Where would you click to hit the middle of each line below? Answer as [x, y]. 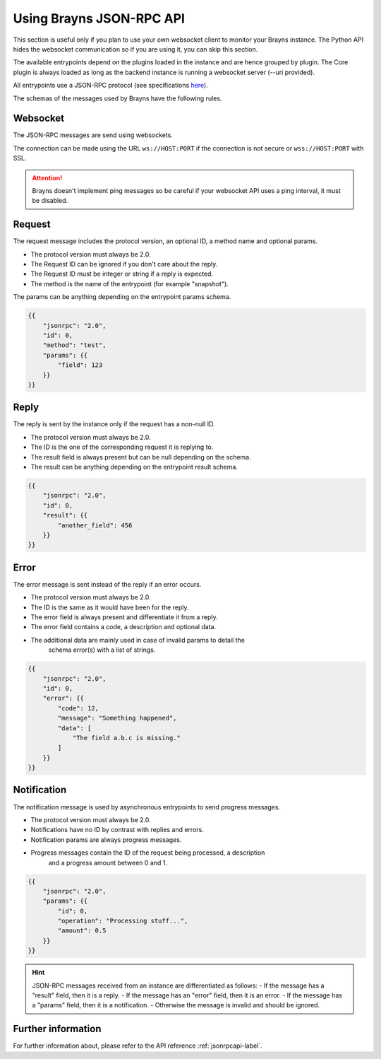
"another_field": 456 [95, 525]
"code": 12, [78, 708]
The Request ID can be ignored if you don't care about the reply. [124, 264]
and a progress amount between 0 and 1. [108, 862]
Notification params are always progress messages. [106, 839]
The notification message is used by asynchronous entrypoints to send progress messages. [147, 807]
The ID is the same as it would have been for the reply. [110, 607]
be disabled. [50, 201]
